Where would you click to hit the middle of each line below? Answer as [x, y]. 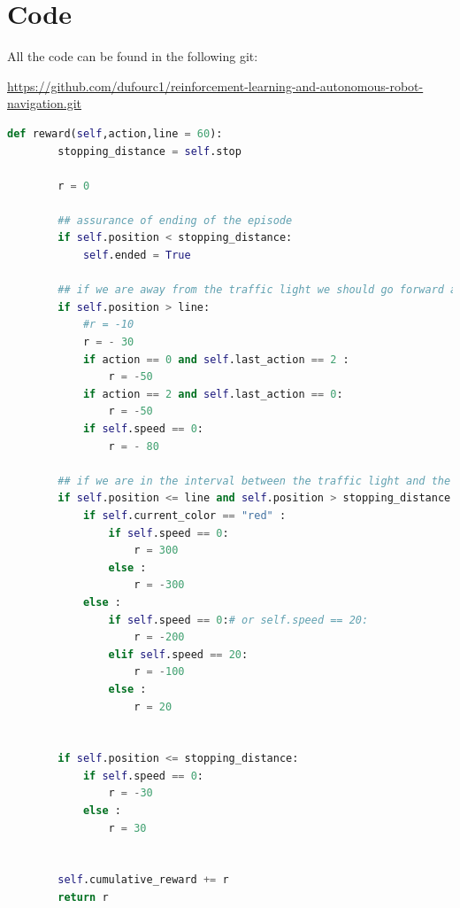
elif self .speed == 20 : [178, 654]
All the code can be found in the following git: [133, 56]
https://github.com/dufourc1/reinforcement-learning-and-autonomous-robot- [215, 85]
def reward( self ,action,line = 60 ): [115, 133]
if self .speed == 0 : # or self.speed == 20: [238, 620]
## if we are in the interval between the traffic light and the [254, 481]
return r [83, 898]
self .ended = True [137, 256]
